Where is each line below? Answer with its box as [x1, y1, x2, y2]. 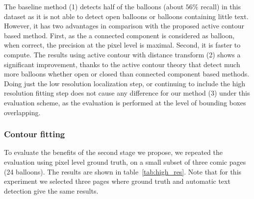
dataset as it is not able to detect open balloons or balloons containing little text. [4, 11, 249, 21]
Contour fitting [4, 128, 65, 140]
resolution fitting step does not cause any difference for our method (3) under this [4, 88, 250, 98]
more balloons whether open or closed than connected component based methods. [4, 69, 250, 79]
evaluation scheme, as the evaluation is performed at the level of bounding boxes [4, 97, 246, 107]
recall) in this [201, 1, 241, 11]
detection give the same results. [4, 185, 99, 196]
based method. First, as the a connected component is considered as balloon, [4, 30, 235, 40]
